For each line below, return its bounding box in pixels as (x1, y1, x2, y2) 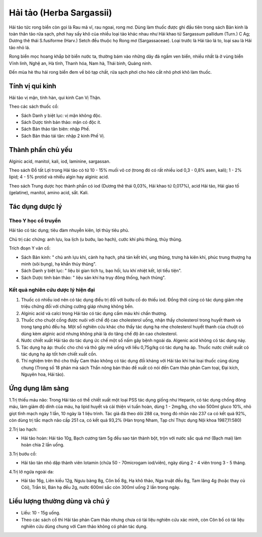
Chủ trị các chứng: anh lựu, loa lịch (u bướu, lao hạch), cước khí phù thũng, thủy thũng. (9, 236, 182, 242)
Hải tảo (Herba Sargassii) (9, 7, 112, 18)
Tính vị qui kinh (9, 82, 57, 90)
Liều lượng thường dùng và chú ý (9, 497, 110, 505)
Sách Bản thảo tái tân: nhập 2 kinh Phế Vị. (21, 133, 105, 138)
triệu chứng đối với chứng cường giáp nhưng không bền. (21, 303, 134, 309)
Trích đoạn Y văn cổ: (9, 245, 51, 251)
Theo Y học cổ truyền (9, 218, 61, 224)
